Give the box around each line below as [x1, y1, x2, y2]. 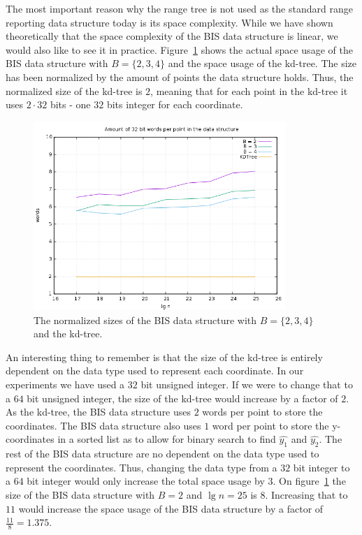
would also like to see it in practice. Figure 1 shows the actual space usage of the [6, 42, 353, 57]
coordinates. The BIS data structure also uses [6, 418, 201, 432]
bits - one [50, 97, 91, 112]
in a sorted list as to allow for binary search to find [57, 432, 276, 446]
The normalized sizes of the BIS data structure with [34, 312, 257, 327]
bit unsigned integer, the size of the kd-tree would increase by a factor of [27, 390, 338, 405]
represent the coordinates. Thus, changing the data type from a [6, 460, 277, 474]
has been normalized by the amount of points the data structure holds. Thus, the [6, 69, 354, 84]
